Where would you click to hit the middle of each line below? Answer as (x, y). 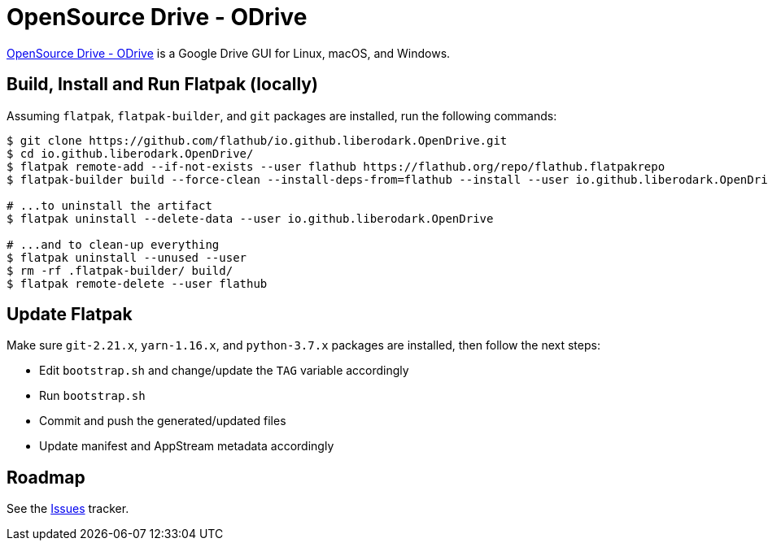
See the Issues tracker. (68, 509)
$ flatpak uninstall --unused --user (127, 257)
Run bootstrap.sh (92, 396)
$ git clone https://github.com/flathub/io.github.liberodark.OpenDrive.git (257, 140)
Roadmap (46, 477)
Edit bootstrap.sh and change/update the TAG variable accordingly (224, 371)
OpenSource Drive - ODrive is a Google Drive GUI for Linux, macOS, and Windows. (229, 53)
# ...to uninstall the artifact (109, 205)
